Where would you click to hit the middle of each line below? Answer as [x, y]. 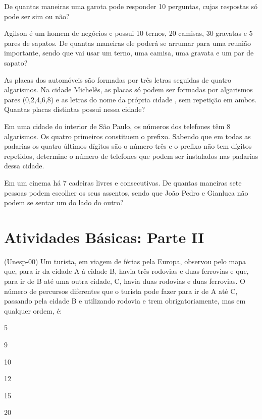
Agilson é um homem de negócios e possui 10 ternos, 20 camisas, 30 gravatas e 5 [128, 33]
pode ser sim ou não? [37, 16]
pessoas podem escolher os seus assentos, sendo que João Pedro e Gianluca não [126, 192]
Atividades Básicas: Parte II [104, 237]
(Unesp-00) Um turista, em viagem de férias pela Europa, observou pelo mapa [125, 261]
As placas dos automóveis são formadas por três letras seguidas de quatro [118, 79]
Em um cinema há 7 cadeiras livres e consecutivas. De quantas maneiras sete [123, 182]
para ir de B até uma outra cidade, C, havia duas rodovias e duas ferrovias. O [125, 281]
